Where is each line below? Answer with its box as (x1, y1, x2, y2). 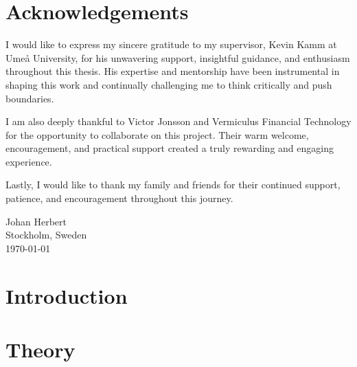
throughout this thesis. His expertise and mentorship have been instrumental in (5, 64, 340, 78)
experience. (5, 154, 52, 168)
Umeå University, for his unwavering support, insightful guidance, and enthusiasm (5, 50, 350, 65)
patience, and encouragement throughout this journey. (5, 191, 233, 205)
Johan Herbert (5, 214, 67, 228)
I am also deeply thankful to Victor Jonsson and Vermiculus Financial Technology (5, 114, 352, 129)
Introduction (5, 281, 128, 309)
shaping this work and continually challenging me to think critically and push (5, 77, 332, 91)
